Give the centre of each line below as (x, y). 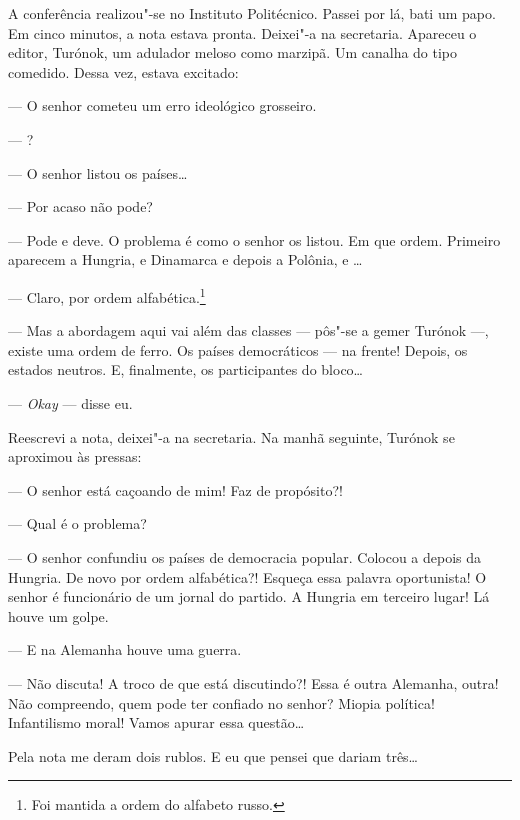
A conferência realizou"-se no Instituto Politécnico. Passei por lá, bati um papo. (252, 13)
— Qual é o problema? (77, 523)
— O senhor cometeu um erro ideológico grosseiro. (162, 105)
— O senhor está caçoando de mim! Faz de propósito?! (175, 489)
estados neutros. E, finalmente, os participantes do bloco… (185, 369)
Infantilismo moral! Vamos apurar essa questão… (156, 722)
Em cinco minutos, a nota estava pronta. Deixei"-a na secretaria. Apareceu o (242, 32)
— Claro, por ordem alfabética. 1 (107, 295)
